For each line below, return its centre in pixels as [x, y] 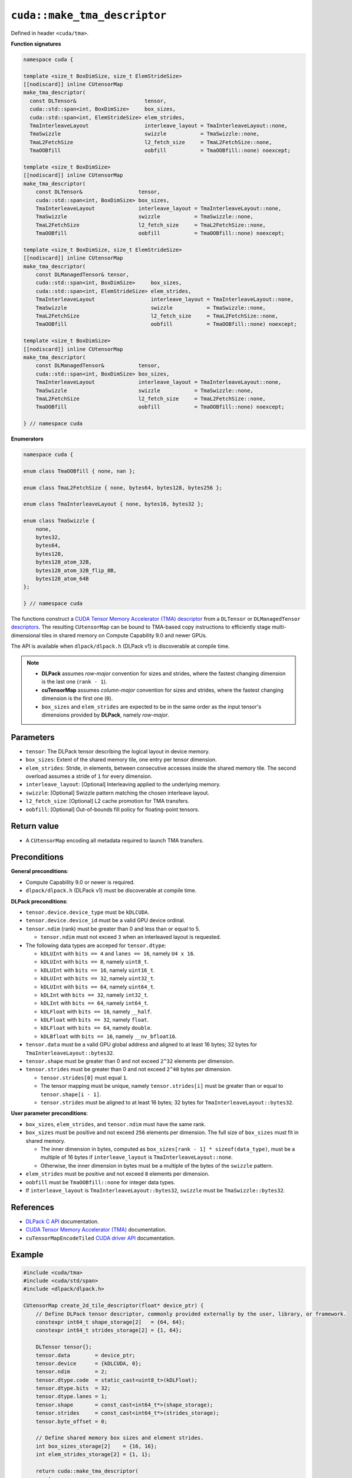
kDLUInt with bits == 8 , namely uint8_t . [95, 962]
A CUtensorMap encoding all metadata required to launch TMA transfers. [115, 840]
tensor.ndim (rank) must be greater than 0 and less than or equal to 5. [113, 929]
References [32, 1207]
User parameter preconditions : [50, 1113]
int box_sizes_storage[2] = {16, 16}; [96, 1446]
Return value [35, 826]
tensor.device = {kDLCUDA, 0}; [88, 1363]
